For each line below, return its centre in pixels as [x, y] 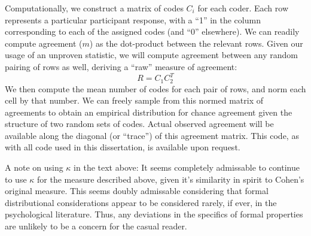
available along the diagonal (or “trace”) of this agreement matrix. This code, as [152, 135]
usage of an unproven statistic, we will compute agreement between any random [151, 55]
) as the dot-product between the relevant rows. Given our [196, 43]
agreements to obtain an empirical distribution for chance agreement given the [149, 112]
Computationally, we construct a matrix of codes [94, 8]
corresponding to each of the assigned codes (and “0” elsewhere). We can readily [152, 31]
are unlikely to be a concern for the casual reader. [96, 226]
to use [16, 179]
